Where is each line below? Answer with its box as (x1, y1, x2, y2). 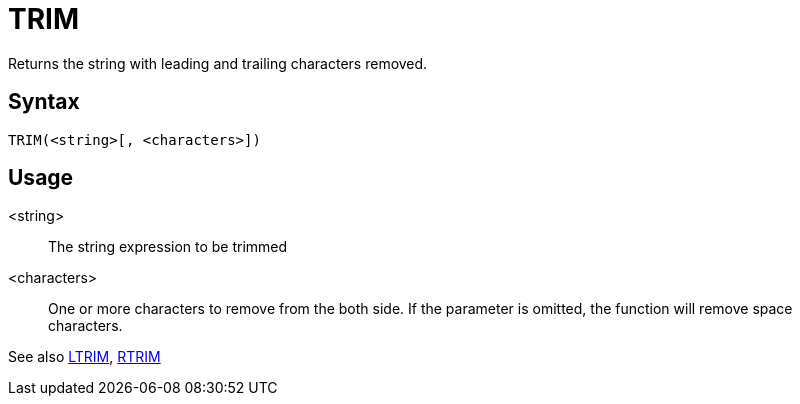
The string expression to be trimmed (48, 238, 288, 256)
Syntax (8, 89, 80, 115)
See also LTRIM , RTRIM (8, 348, 161, 366)
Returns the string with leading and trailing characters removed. (8, 54, 428, 72)
